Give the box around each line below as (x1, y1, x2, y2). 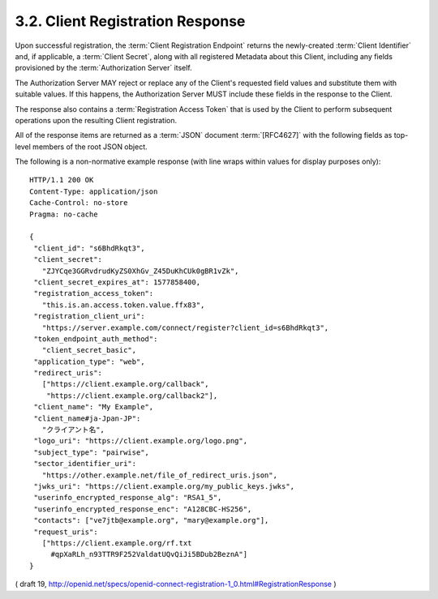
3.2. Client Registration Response (15, 12, 246, 30)
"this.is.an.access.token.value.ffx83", (41, 300, 205, 310)
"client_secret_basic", (41, 345, 137, 355)
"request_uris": (33, 527, 98, 537)
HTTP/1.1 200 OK (29, 175, 94, 185)
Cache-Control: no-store (29, 199, 128, 208)
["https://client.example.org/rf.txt (41, 538, 192, 547)
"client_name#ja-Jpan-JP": (33, 413, 141, 423)
